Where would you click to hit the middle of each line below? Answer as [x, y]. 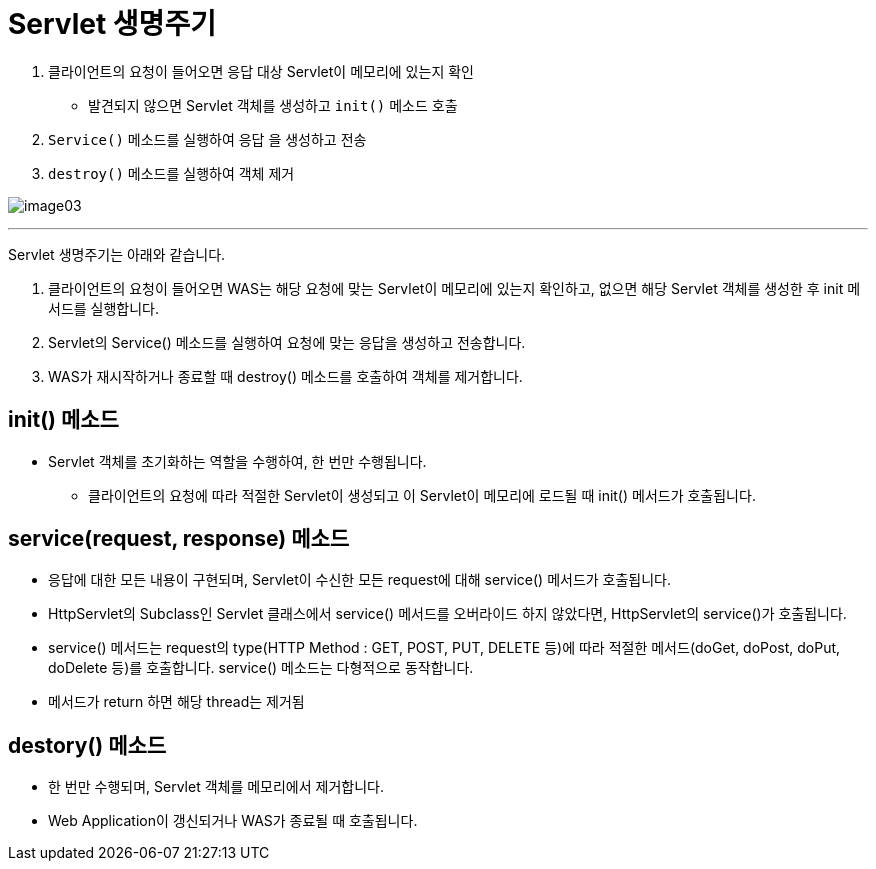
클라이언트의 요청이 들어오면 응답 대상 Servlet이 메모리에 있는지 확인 [261, 71]
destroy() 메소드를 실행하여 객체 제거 [171, 173]
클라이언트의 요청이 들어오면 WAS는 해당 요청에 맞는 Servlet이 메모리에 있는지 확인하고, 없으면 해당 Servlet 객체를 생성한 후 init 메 [454, 288]
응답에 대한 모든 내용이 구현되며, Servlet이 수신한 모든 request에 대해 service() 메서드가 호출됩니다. [360, 580]
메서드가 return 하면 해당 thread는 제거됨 [176, 702]
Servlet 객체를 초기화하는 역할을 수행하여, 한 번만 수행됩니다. [237, 461]
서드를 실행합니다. [104, 308]
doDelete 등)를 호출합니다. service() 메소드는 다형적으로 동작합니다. [261, 668]
